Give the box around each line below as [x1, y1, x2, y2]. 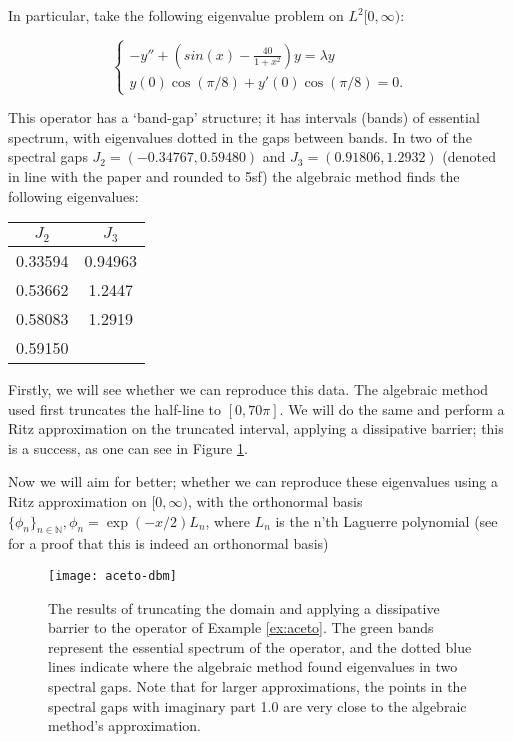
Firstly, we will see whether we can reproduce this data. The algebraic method [8, 379, 489, 400]
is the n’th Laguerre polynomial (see [275, 510, 498, 531]
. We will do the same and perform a [279, 398, 505, 419]
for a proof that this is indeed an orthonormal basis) [8, 533, 329, 554]
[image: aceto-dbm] [48, 569, 177, 584]
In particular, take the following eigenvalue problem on [8, 5, 344, 25]
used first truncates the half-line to [8, 398, 222, 419]
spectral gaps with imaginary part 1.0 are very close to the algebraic [48, 695, 467, 716]
